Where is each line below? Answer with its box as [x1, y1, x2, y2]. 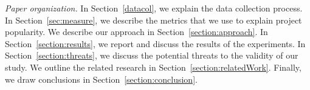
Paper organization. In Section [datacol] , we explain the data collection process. [5, 2, 303, 14]
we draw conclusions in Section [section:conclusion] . [5, 72, 198, 85]
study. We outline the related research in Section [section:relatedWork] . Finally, [5, 60, 301, 73]
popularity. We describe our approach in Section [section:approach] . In [5, 25, 268, 38]
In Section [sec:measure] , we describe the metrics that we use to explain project [5, 13, 302, 26]
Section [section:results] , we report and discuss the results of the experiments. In [5, 37, 306, 50]
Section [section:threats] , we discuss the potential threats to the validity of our [5, 49, 298, 62]
